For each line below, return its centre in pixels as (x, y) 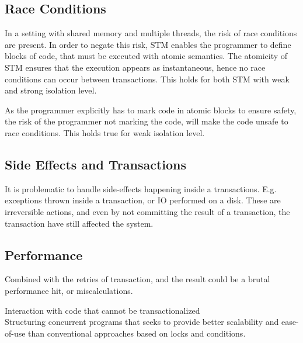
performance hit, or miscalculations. (69, 290)
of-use (15, 333)
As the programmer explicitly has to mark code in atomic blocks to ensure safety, (151, 110)
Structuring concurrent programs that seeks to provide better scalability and (142, 322)
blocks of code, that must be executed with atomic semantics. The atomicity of (146, 56)
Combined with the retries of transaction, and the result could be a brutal (137, 279)
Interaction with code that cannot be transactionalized (102, 310)
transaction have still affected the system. (79, 223)
